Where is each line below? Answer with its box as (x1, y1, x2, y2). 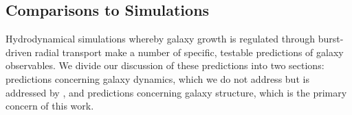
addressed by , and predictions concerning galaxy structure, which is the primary (5, 85, 347, 99)
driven (5, 44, 32, 59)
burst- (318, 31, 344, 46)
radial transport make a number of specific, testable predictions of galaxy (34, 44, 344, 59)
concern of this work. (5, 99, 94, 113)
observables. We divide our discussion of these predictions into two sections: (5, 58, 324, 73)
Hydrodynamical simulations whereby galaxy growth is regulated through (5, 31, 316, 46)
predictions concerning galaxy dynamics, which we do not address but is (5, 71, 309, 86)
